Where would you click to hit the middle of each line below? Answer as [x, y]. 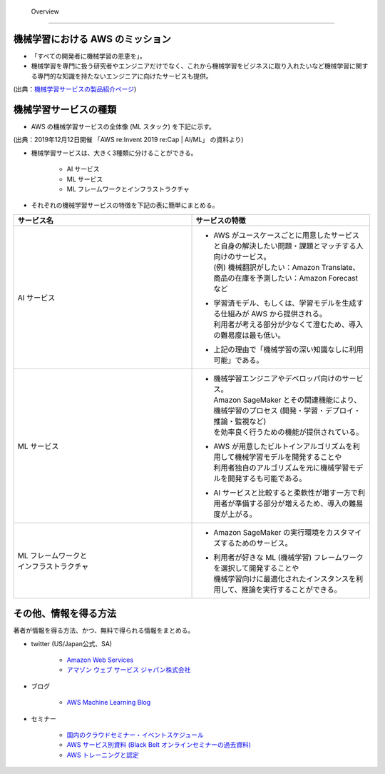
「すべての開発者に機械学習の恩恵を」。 [88, 56]
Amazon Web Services [100, 660]
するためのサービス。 [256, 543]
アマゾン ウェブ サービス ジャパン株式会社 [129, 670]
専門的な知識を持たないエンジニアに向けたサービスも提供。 [124, 76]
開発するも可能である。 [267, 478]
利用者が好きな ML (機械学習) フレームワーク [288, 557]
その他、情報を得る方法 [65, 614]
